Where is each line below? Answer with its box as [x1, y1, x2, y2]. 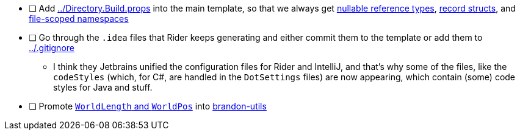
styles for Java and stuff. [53, 82, 153, 92]
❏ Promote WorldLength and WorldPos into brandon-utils [29, 101, 267, 111]
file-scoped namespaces [29, 13, 129, 24]
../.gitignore [29, 43, 74, 53]
